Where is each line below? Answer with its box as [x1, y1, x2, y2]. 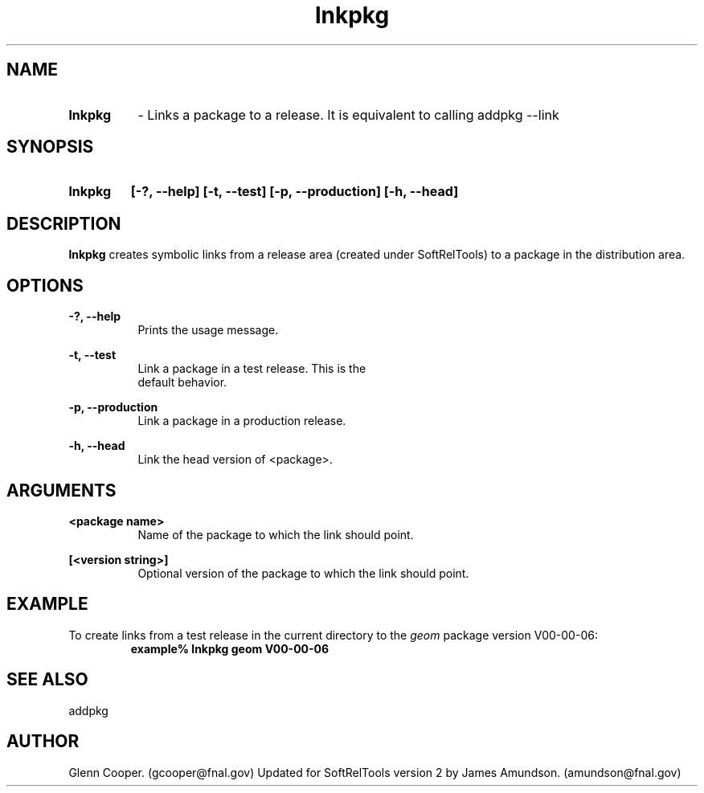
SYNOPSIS [6, 137, 94, 157]
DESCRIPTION [6, 213, 121, 234]
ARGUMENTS [6, 480, 117, 501]
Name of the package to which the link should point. [137, 527, 414, 542]
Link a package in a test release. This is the [137, 362, 366, 376]
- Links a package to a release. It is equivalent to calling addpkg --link [137, 106, 559, 123]
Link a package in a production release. [137, 414, 346, 428]
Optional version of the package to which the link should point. [137, 566, 469, 580]
